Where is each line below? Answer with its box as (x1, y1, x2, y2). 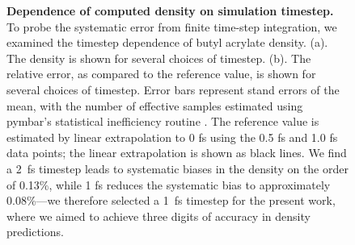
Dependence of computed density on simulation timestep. (6, 2, 334, 19)
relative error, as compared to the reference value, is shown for (6, 65, 316, 82)
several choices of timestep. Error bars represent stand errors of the (6, 81, 340, 98)
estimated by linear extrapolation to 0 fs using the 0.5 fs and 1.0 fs (6, 128, 338, 145)
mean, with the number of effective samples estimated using (6, 97, 303, 114)
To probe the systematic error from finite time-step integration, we (6, 18, 337, 35)
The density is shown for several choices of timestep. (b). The (6, 49, 311, 66)
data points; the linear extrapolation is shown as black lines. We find (6, 144, 347, 161)
